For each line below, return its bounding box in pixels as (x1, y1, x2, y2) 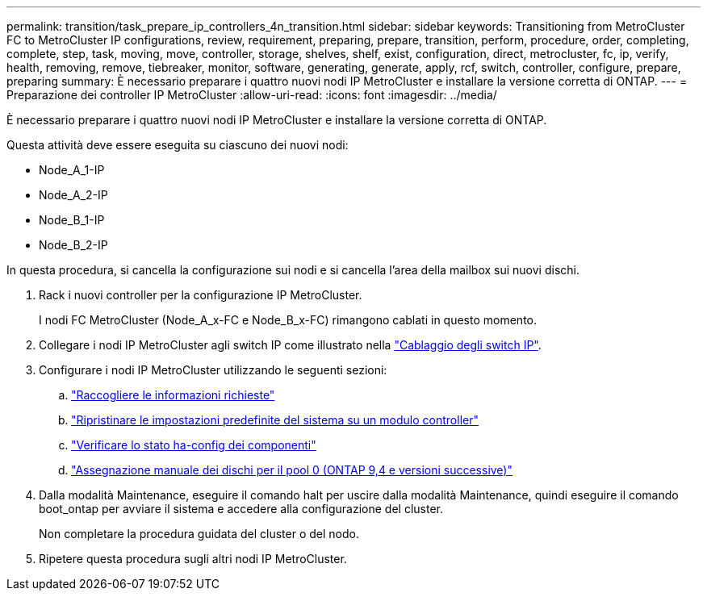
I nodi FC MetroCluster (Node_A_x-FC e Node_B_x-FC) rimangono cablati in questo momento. (39, 313, 538, 327)
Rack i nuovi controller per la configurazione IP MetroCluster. (39, 288, 362, 302)
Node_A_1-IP (39, 163, 105, 177)
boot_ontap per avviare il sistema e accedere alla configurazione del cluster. (39, 502, 443, 516)
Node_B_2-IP (39, 238, 108, 252)
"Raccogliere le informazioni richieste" (71, 388, 275, 402)
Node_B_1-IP (39, 213, 105, 227)
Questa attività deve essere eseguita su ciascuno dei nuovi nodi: (6, 138, 349, 152)
